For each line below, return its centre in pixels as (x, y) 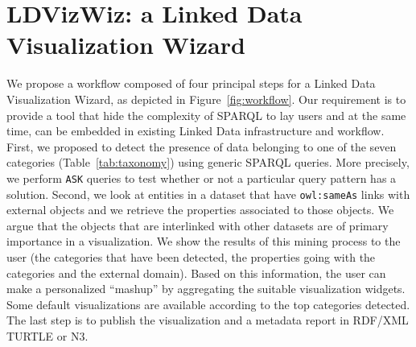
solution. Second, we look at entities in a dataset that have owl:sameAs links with (208, 194)
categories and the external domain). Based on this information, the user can (196, 273)
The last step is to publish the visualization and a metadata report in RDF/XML (208, 320)
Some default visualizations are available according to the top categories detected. (208, 304)
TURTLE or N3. (47, 335)
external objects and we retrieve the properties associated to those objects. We (200, 210)
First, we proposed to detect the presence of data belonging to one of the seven (202, 146)
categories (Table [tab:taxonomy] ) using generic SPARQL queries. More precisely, (208, 162)
